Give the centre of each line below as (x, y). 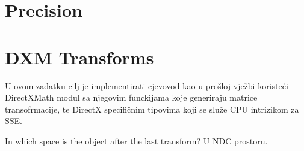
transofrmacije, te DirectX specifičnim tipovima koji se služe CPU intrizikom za (152, 109)
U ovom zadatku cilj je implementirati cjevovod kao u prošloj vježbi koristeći (147, 85)
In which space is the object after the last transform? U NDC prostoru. (136, 141)
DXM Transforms (79, 57)
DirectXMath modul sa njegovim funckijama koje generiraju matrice (131, 97)
